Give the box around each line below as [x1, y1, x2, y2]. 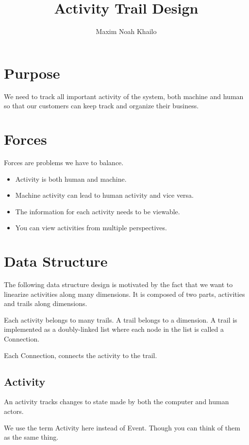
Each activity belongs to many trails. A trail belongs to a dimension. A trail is [4, 314, 237, 325]
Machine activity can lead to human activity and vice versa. [15, 190, 194, 200]
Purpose [4, 63, 60, 83]
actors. [4, 406, 24, 416]
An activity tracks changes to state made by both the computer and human [4, 396, 229, 407]
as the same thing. [4, 432, 59, 442]
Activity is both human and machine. [15, 173, 127, 184]
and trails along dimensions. [4, 298, 87, 308]
